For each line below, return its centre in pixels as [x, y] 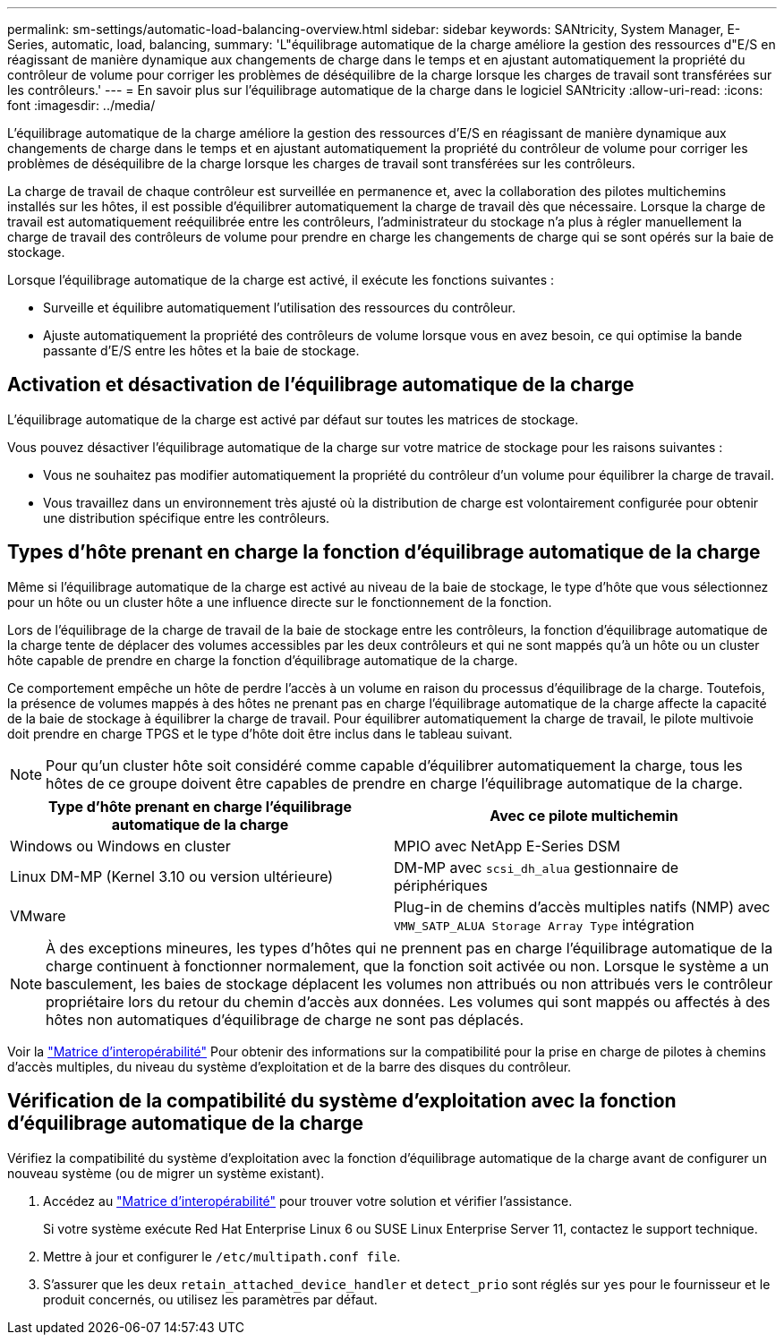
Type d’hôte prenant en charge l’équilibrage [200, 806]
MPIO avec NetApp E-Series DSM [507, 846]
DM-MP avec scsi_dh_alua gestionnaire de [537, 867]
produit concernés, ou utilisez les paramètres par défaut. [210, 1299]
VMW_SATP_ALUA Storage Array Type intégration [544, 924]
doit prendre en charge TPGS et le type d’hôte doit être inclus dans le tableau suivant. [260, 733]
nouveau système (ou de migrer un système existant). [166, 1173]
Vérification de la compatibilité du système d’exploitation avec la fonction [342, 1101]
